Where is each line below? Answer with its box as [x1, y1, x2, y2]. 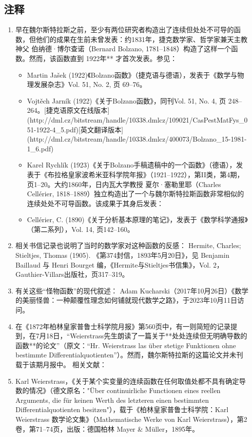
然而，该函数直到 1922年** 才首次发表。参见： [29, 53, 177, 63]
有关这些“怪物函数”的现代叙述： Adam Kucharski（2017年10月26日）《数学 [15, 285, 249, 295]
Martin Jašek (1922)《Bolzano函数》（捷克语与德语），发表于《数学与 [27, 69, 237, 80]
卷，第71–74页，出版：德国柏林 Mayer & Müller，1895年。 [15, 423, 199, 434]
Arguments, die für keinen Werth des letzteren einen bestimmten [15, 395, 209, 405]
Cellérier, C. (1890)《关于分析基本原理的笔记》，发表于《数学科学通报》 [27, 214, 248, 225]
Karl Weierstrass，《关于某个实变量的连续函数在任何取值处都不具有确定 [15, 375, 239, 386]
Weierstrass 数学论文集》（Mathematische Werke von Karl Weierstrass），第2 [15, 414, 247, 424]
